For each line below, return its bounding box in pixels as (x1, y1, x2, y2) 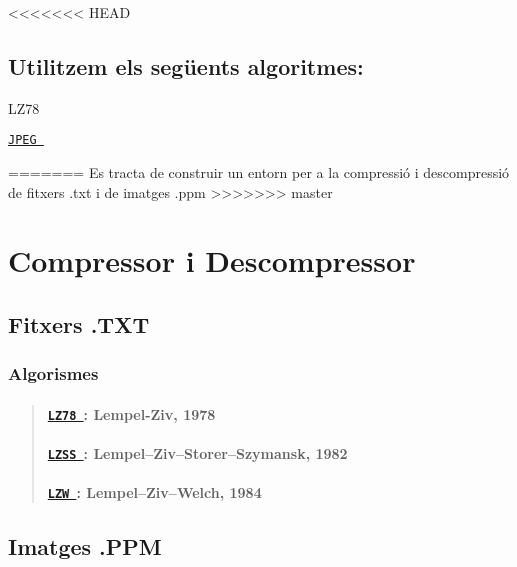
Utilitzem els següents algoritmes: (8, 50, 364, 81)
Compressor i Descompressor (8, 240, 416, 281)
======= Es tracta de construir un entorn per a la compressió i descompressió (8, 162, 510, 183)
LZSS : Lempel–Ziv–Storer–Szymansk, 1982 (47, 443, 348, 464)
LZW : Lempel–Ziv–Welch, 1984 (47, 482, 262, 503)
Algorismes (8, 361, 99, 386)
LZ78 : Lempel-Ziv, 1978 (47, 403, 216, 424)
